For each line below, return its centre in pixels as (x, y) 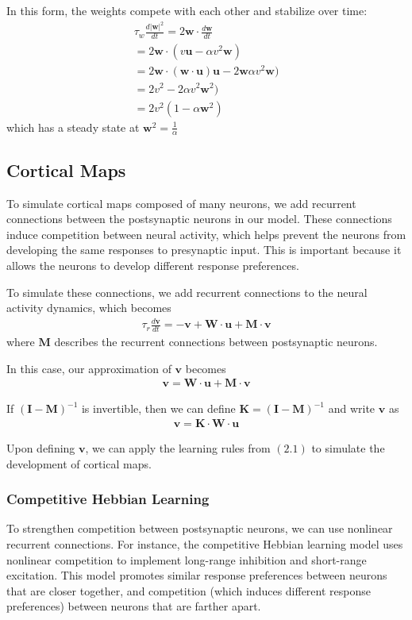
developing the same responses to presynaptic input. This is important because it (204, 250)
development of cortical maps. (79, 463)
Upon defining (41, 448)
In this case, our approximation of (89, 368)
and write (352, 408)
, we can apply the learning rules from (178, 448)
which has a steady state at (73, 127)
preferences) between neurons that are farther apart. (134, 606)
